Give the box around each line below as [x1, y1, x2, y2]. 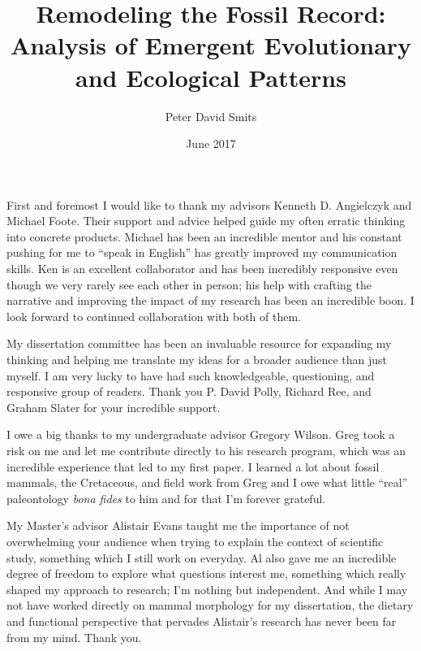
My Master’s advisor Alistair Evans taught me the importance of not [6, 517, 350, 534]
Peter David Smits [165, 107, 257, 124]
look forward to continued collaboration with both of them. [6, 307, 302, 324]
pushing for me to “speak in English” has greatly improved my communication [6, 244, 397, 261]
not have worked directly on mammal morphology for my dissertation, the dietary [6, 597, 414, 614]
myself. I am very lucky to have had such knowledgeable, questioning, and [6, 367, 375, 384]
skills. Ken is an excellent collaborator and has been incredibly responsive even [6, 260, 398, 277]
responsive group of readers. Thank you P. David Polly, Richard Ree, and [6, 383, 372, 400]
